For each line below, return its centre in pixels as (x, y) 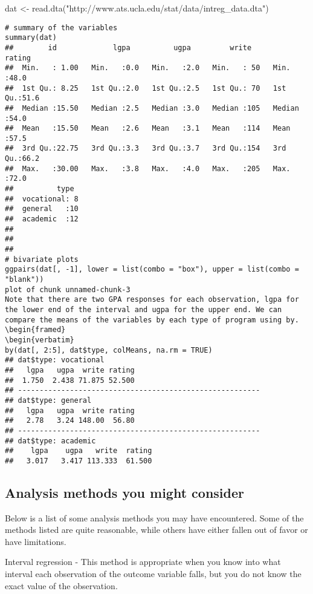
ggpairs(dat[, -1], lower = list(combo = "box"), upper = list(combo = (152, 269)
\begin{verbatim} (40, 340)
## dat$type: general (48, 400)
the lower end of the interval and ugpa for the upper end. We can (144, 309)
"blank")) (24, 279)
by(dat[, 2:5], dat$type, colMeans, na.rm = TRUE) (109, 350)
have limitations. (36, 541)
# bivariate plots (42, 259)
